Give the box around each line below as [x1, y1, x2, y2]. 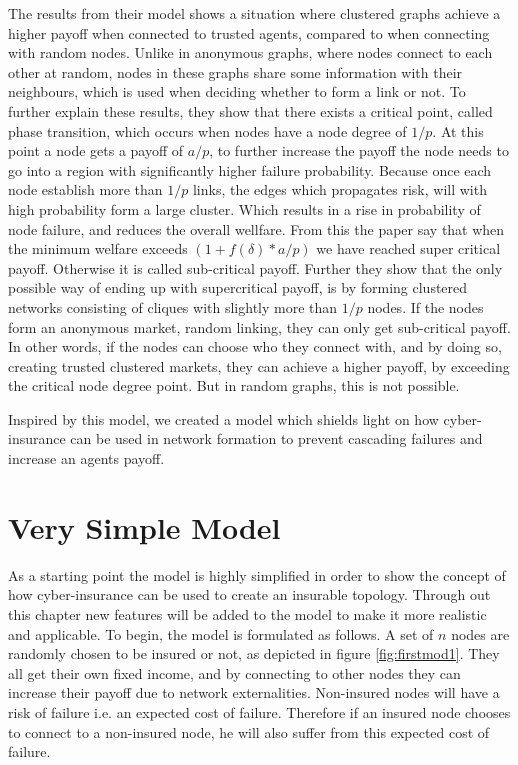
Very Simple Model [8, 506, 281, 547]
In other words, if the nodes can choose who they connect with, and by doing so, [8, 336, 502, 357]
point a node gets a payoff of [8, 140, 184, 161]
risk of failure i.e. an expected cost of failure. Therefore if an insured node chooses [8, 701, 511, 722]
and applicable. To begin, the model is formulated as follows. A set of [8, 623, 434, 644]
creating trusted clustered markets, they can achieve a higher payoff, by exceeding [8, 355, 510, 376]
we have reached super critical [316, 238, 501, 259]
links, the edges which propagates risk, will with [192, 179, 487, 200]
